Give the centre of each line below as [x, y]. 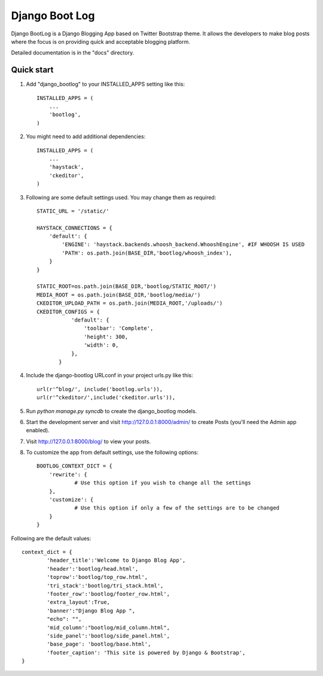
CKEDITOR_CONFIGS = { [68, 312]
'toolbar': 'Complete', [119, 328]
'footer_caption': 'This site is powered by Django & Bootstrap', [146, 652]
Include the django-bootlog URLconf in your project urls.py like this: [109, 375]
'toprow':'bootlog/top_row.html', [97, 577]
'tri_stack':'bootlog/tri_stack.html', [105, 586]
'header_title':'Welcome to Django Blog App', [116, 560]
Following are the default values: [51, 538]
